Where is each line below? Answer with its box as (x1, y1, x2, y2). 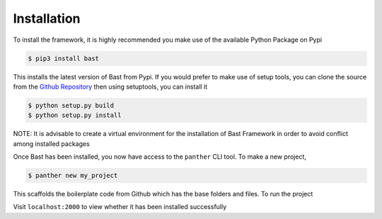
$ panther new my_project (28, 172, 118, 180)
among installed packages (13, 139, 90, 148)
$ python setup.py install (28, 111, 122, 120)
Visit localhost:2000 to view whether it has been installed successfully (13, 203, 227, 211)
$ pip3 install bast (28, 54, 99, 62)
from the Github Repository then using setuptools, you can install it (13, 82, 208, 91)
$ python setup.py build (28, 101, 115, 109)
